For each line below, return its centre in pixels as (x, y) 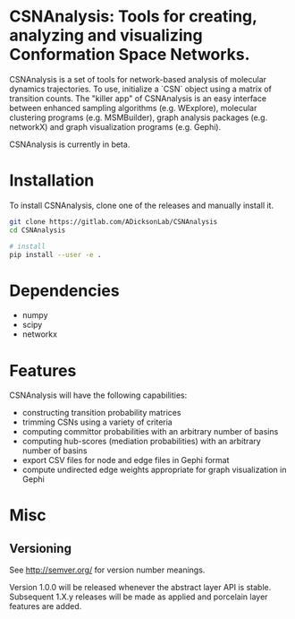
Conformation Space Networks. (130, 55)
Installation (52, 181)
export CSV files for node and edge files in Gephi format (126, 460)
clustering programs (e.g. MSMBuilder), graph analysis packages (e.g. (139, 117)
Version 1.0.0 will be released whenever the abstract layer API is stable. (140, 588)
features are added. (46, 606)
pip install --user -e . (55, 254)
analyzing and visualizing (106, 35)
